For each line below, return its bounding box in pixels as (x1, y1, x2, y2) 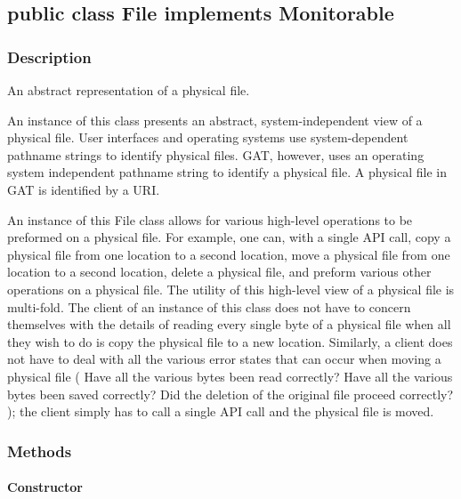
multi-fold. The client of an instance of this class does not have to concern (7, 297, 411, 316)
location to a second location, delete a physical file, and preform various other (7, 262, 432, 281)
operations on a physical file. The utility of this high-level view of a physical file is (7, 279, 455, 298)
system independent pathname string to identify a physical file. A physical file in (7, 163, 447, 181)
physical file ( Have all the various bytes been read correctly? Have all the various (7, 366, 453, 385)
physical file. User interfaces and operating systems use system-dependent (7, 128, 408, 147)
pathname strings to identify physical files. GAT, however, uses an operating (7, 145, 425, 164)
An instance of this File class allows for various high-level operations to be (7, 210, 413, 229)
